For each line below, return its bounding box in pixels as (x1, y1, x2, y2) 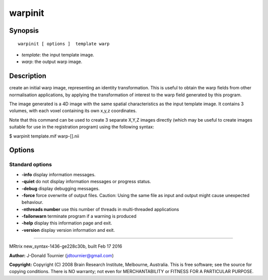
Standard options (9, 161, 52, 168)
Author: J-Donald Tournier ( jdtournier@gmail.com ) (9, 252, 114, 258)
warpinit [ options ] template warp (18, 41, 110, 47)
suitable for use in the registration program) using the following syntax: (9, 124, 154, 130)
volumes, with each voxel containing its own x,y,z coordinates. (9, 108, 137, 114)
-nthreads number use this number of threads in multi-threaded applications (21, 206, 179, 212)
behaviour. (21, 199, 44, 206)
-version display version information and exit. (21, 227, 115, 233)
